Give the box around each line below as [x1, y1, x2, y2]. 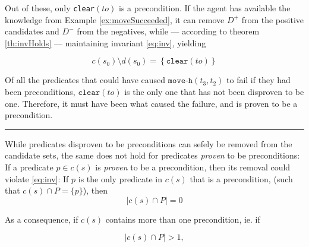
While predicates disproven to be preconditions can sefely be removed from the [5, 137, 292, 150]
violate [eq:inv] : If [5, 172, 69, 185]
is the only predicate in [78, 172, 163, 185]
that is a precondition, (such [190, 172, 293, 185]
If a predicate [5, 161, 53, 173]
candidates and [5, 25, 59, 37]
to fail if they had [226, 74, 291, 86]
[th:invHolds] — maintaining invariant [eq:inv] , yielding [5, 36, 206, 49]
